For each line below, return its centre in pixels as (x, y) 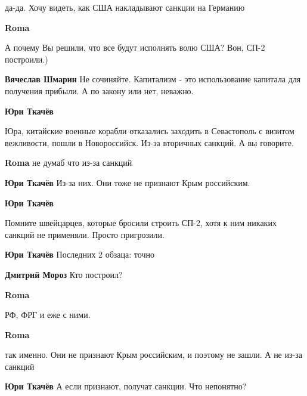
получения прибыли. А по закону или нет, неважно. (99, 90)
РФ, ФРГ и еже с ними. (48, 315)
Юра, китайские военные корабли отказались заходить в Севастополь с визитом (150, 131)
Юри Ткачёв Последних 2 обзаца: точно (80, 254)
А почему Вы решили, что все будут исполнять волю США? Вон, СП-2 (135, 47)
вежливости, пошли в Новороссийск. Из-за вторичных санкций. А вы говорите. (149, 142)
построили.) (27, 59)
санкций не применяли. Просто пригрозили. (85, 234)
